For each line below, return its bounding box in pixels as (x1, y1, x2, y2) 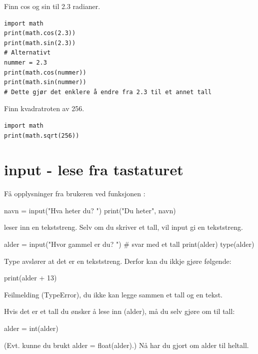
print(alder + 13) (4, 272, 57, 283)
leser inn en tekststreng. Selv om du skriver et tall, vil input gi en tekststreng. (4, 222, 243, 232)
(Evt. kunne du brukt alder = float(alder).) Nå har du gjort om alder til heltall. (4, 339, 249, 350)
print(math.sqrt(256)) (4, 132, 79, 139)
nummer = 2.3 (4, 59, 47, 66)
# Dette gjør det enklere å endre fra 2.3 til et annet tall (4, 88, 212, 96)
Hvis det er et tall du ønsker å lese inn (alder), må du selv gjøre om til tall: (4, 306, 235, 316)
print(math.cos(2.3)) (4, 30, 76, 37)
